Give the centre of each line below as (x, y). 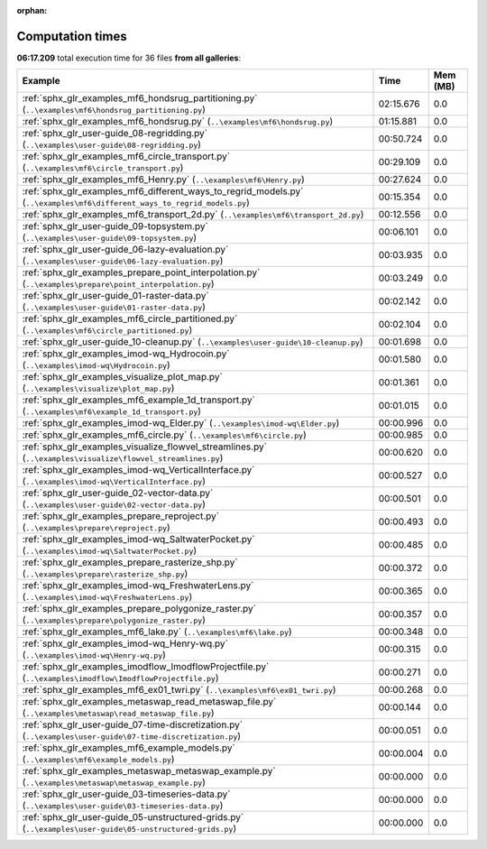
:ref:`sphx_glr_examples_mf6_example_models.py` (129, 748)
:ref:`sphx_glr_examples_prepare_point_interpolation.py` (141, 272)
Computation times (72, 36)
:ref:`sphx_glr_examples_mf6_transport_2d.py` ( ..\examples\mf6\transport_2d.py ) (193, 215)
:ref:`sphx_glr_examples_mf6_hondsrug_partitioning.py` (140, 98)
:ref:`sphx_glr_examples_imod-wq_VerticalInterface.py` (139, 470)
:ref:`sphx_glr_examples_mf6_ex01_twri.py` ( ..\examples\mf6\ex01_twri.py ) (179, 690)
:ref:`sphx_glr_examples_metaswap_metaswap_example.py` (149, 771)
